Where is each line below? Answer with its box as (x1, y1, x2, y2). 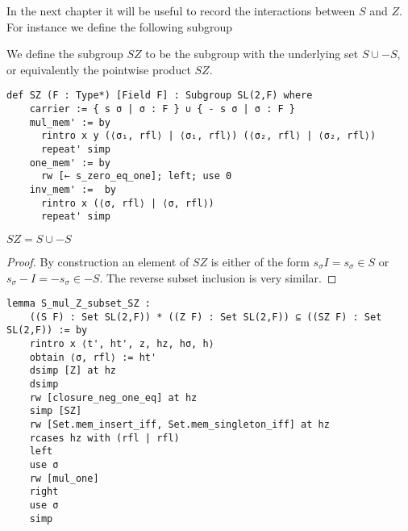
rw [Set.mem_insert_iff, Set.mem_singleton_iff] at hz (29, 419, 330, 431)
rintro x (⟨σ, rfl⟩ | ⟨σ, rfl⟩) (40, 197, 214, 209)
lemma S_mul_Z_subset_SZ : (6, 298, 151, 310)
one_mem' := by (29, 157, 110, 169)
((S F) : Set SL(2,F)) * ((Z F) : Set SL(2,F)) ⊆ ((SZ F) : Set (29, 311, 382, 323)
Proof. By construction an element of (6, 253, 189, 270)
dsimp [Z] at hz (29, 365, 117, 377)
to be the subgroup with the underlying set (145, 45, 359, 62)
